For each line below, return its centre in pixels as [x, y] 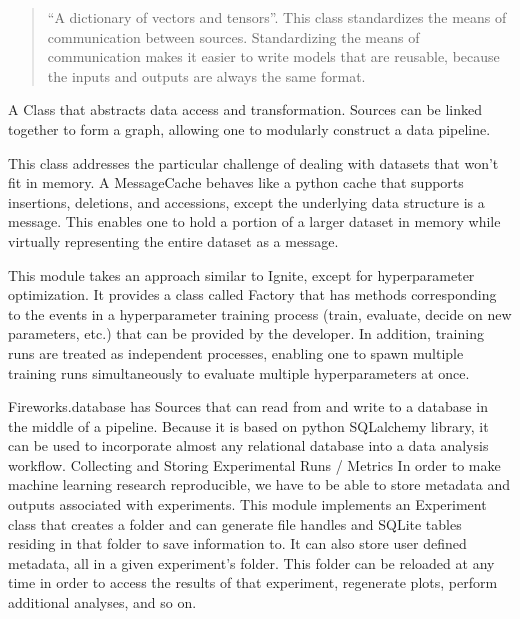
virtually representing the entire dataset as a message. [173, 240]
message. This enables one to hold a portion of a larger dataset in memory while [254, 221]
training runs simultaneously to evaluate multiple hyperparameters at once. [239, 372]
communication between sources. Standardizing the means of [233, 36]
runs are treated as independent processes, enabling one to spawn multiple [236, 352]
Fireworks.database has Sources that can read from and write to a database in [248, 406]
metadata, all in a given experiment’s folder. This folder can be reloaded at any [251, 562]
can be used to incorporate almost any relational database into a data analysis [248, 445]
